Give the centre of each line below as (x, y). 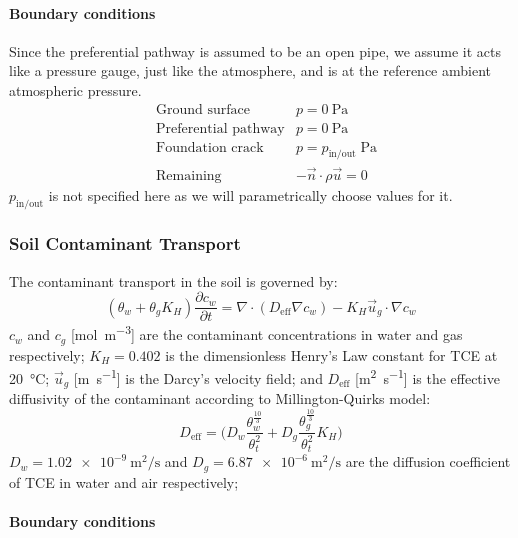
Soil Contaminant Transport (125, 243)
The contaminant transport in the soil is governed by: (173, 280)
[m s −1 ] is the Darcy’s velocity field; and (198, 376)
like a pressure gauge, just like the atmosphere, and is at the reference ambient (250, 70)
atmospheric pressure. (75, 89)
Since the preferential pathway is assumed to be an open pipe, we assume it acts (255, 50)
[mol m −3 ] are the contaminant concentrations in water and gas (266, 333)
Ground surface (203, 109)
